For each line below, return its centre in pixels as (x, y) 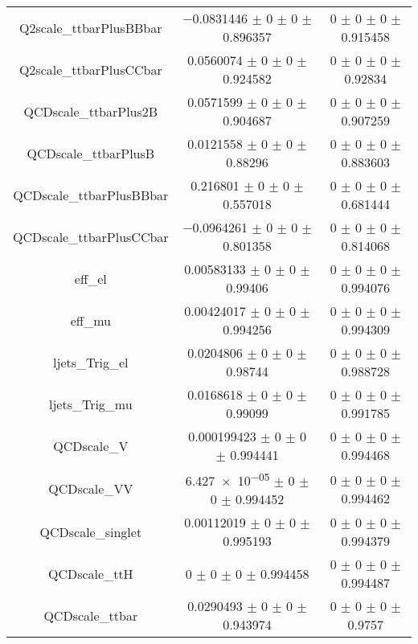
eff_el (90, 278)
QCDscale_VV (91, 489)
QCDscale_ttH (90, 573)
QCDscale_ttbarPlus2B (91, 111)
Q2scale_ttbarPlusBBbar (91, 27)
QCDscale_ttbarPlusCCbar (91, 236)
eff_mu (90, 320)
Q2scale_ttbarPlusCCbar (90, 69)
